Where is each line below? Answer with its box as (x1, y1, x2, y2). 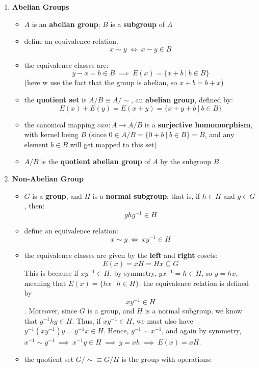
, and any (204, 129, 235, 140)
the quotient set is (24, 94, 87, 104)
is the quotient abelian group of (41, 156, 150, 167)
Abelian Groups (12, 2, 69, 12)
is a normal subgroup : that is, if (92, 190, 200, 201)
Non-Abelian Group (12, 173, 84, 183)
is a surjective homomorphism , (144, 119, 253, 129)
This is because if (24, 268, 79, 278)
